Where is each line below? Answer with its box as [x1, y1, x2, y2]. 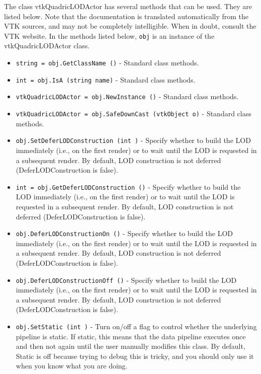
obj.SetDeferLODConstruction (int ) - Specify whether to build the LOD [16, 135, 251, 145]
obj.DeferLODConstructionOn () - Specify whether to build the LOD [16, 228, 233, 239]
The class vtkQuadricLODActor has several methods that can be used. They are [4, 1, 252, 11]
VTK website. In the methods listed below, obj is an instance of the [4, 30, 215, 41]
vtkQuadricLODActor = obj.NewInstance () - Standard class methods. [16, 91, 239, 102]
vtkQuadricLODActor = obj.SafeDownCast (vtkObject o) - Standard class [16, 108, 251, 118]
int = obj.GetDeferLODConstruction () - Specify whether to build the [16, 181, 241, 192]
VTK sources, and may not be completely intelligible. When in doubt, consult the [4, 21, 256, 31]
